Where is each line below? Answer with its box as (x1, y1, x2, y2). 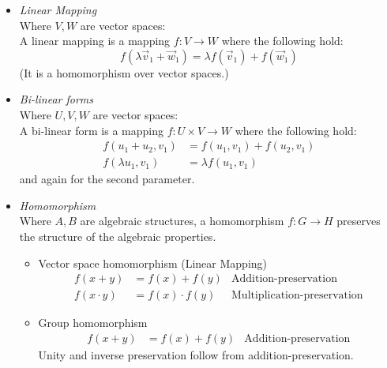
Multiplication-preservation (231, 290, 363, 302)
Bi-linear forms (19, 91, 94, 107)
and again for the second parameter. (19, 171, 195, 187)
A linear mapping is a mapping (19, 32, 171, 49)
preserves (336, 212, 381, 229)
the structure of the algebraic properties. (19, 228, 216, 244)
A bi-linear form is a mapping (19, 122, 163, 138)
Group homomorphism (38, 314, 148, 331)
